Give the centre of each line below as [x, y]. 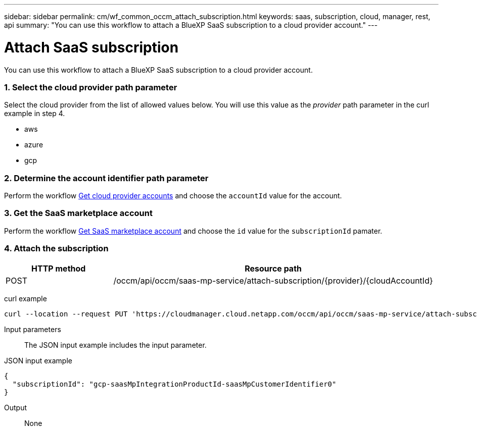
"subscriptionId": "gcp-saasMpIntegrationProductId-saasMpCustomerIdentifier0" [174, 384]
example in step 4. [35, 114]
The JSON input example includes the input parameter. [115, 345]
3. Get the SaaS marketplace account [78, 213]
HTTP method [59, 268]
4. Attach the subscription [56, 249]
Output [15, 407]
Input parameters [33, 329]
